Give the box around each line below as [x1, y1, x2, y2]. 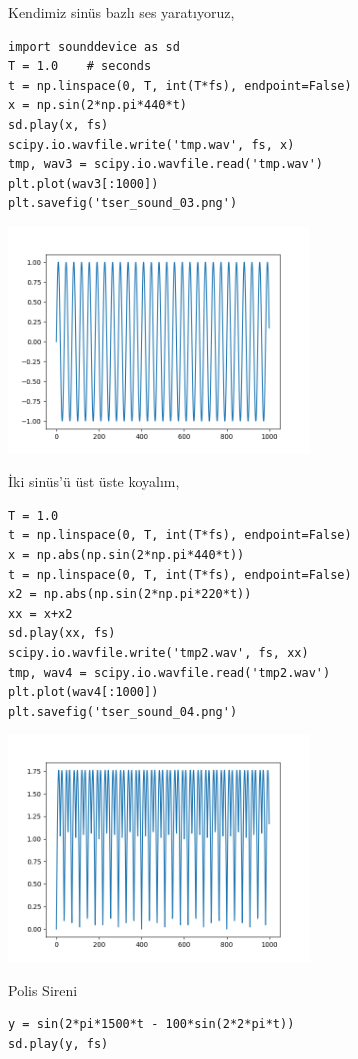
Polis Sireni [8, 979, 78, 1000]
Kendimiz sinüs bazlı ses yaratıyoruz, [8, 2, 235, 22]
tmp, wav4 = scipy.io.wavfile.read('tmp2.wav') [8, 665, 331, 680]
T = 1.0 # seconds [8, 59, 152, 74]
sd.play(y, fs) [8, 1036, 109, 1051]
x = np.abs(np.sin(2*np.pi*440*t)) [8, 548, 245, 563]
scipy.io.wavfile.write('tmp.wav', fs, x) [8, 137, 295, 152]
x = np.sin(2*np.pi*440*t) [8, 98, 187, 113]
